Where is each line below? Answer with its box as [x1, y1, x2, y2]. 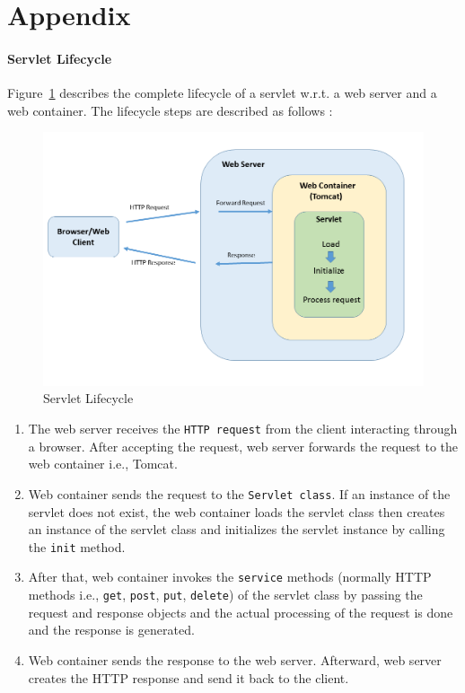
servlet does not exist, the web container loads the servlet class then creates [28, 502, 445, 521]
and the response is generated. [28, 620, 195, 639]
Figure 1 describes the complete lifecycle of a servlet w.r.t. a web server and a [7, 83, 437, 102]
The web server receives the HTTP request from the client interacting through [28, 419, 458, 438]
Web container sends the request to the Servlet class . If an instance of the [28, 484, 451, 503]
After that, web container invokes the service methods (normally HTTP [28, 567, 432, 586]
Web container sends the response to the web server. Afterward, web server [28, 650, 442, 669]
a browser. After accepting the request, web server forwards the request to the [28, 436, 459, 455]
